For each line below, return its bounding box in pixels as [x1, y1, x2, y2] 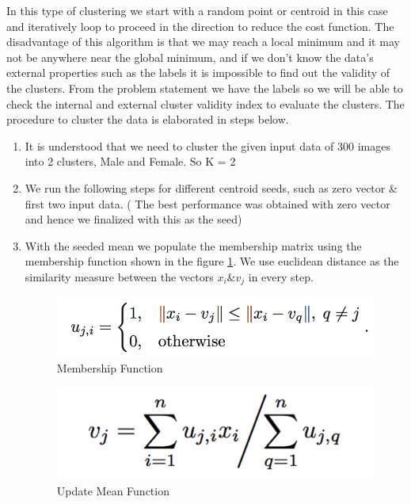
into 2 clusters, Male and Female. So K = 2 [25, 153, 236, 170]
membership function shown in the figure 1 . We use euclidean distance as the [25, 253, 399, 269]
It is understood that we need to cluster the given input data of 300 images [25, 137, 390, 154]
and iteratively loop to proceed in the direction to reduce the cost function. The [6, 17, 394, 34]
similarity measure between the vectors [25, 268, 214, 284]
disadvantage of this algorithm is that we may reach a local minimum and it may [6, 33, 400, 50]
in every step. [248, 268, 314, 284]
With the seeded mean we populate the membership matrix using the [25, 237, 362, 254]
